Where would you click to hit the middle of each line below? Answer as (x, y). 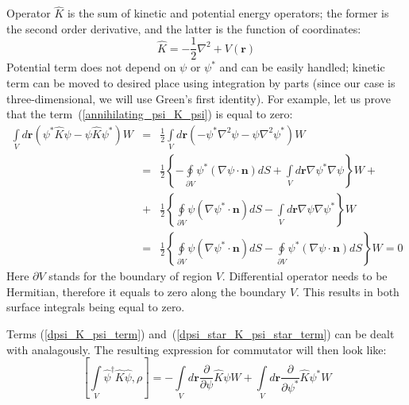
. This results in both (348, 291)
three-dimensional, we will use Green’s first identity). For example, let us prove (199, 98)
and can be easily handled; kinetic (302, 67)
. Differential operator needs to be (305, 276)
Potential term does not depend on (91, 67)
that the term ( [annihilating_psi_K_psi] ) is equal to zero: (150, 114)
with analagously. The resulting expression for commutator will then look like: (197, 349)
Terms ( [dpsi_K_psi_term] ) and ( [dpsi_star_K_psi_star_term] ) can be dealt (201, 334)
